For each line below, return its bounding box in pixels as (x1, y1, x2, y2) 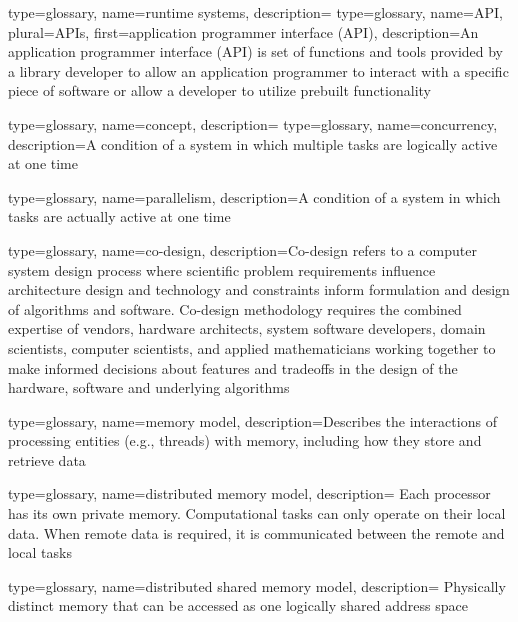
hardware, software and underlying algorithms (8, 377, 290, 398)
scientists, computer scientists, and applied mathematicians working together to (8, 337, 496, 358)
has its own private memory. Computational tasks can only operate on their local (8, 503, 506, 524)
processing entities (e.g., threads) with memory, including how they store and (8, 430, 482, 451)
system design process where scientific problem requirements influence (8, 259, 436, 280)
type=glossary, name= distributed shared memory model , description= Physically (8, 575, 506, 596)
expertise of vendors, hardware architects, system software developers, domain (8, 318, 486, 339)
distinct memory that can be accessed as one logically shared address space (8, 595, 468, 616)
